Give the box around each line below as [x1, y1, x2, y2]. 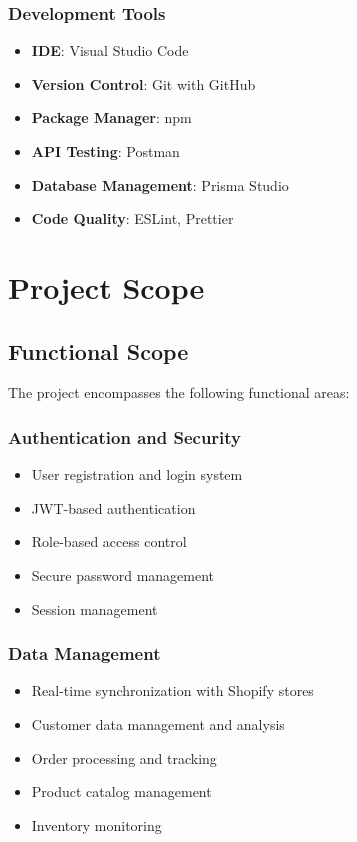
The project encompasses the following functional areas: [8, 382, 350, 403]
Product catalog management [31, 781, 212, 802]
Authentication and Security [8, 424, 242, 449]
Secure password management [31, 564, 215, 585]
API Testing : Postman [31, 141, 180, 161]
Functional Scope [8, 335, 189, 366]
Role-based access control [31, 531, 187, 552]
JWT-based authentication [31, 497, 196, 518]
